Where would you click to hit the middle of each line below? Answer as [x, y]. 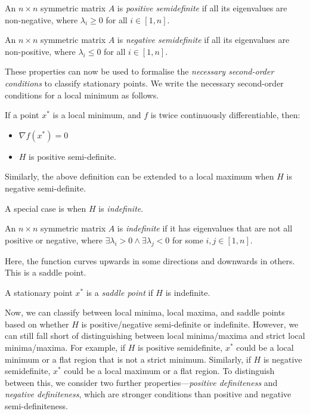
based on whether [37, 324]
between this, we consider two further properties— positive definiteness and [141, 382]
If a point [22, 115]
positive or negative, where [54, 240]
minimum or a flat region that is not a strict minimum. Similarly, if [128, 359]
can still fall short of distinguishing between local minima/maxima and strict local [155, 336]
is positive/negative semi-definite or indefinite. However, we [190, 324]
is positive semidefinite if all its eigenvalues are [202, 8]
